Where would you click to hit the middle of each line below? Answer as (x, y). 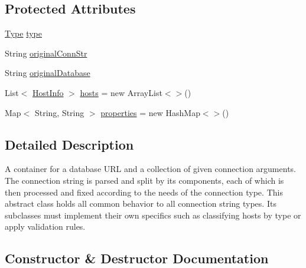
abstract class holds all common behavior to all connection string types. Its (141, 204)
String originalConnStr (46, 53)
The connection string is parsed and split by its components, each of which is (144, 180)
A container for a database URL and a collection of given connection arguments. (150, 169)
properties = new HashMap (150, 112)
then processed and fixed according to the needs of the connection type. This (144, 192)
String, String (59, 112)
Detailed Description (69, 144)
